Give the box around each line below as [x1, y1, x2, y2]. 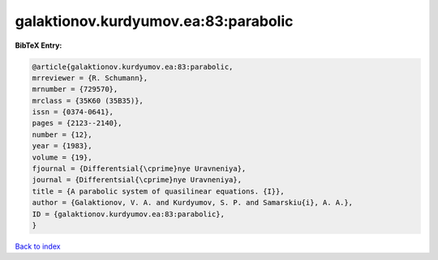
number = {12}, [32, 130, 92, 139]
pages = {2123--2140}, [32, 118, 122, 128]
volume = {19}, [32, 152, 92, 162]
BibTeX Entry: [15, 40, 62, 50]
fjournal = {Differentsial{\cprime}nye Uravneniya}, [32, 164, 247, 173]
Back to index [15, 241, 61, 251]
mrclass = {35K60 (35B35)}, [32, 96, 144, 105]
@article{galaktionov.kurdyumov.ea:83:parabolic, [32, 62, 234, 71]
